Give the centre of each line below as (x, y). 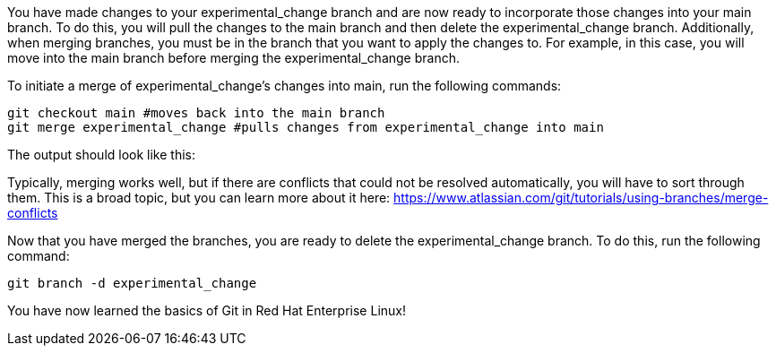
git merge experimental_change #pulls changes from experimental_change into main (306, 127)
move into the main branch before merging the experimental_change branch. (234, 58)
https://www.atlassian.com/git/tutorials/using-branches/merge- (581, 198)
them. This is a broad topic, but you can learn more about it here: (199, 198)
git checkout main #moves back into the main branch (196, 113)
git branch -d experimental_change (132, 283)
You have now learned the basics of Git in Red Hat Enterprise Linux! (207, 310)
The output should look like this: (101, 155)
